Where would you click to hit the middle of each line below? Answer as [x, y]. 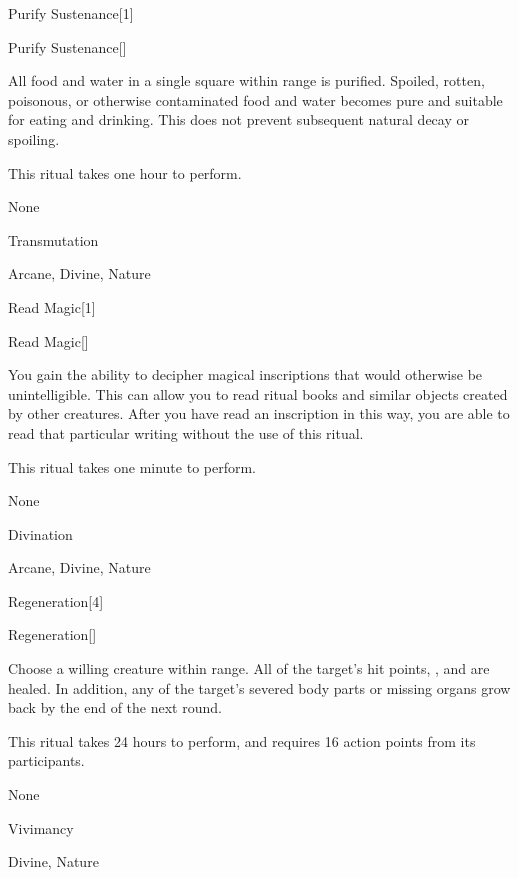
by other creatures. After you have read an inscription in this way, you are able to [259, 413]
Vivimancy [41, 827]
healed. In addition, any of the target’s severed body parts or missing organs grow [259, 687]
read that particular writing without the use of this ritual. [186, 432]
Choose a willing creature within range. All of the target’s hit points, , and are [249, 668]
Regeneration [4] [56, 600]
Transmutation [53, 239]
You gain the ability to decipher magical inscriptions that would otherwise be [245, 374]
